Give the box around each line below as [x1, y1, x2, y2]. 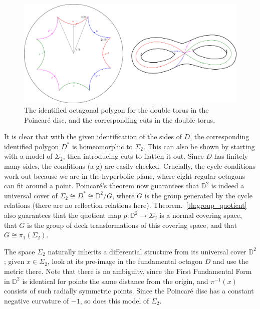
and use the [213, 256, 248, 266]
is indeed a [211, 180, 244, 191]
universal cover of [4, 190, 58, 200]
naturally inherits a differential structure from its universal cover [48, 246, 246, 256]
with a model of [4, 151, 53, 161]
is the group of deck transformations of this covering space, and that [27, 219, 237, 230]
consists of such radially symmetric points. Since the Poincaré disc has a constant [4, 285, 254, 296]
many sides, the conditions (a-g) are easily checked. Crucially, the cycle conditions [4, 161, 256, 171]
